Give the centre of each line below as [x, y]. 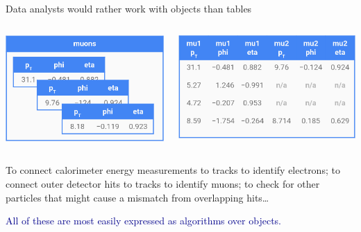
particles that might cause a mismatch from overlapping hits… [137, 197]
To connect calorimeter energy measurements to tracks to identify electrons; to [173, 170]
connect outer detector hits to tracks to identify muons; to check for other [163, 184]
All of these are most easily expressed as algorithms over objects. [143, 221]
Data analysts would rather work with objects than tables [129, 8]
